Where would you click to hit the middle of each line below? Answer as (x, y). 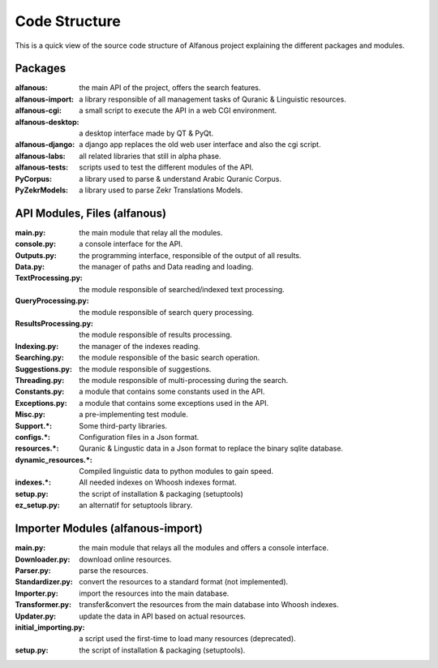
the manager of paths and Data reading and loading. (166, 267)
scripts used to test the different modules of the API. (166, 167)
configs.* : (32, 437)
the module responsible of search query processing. (167, 312)
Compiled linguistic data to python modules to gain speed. (176, 472)
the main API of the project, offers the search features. (170, 88)
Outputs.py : (36, 255)
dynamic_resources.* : (54, 459)
